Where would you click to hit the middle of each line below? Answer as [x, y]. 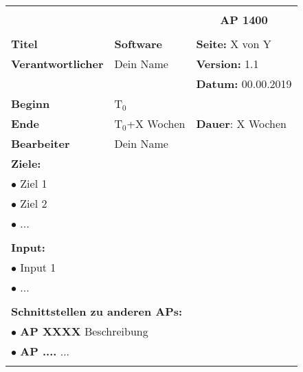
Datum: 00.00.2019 [244, 84]
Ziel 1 [34, 183]
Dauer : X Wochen [242, 123]
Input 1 [38, 267]
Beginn [31, 103]
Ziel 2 [34, 203]
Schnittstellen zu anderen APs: [97, 311]
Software [138, 44]
